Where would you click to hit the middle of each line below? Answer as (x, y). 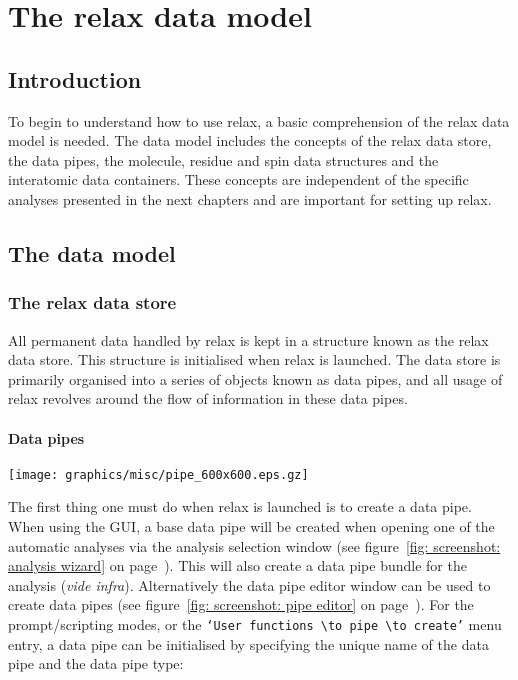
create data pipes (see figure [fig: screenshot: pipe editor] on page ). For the (241, 604)
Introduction (75, 78)
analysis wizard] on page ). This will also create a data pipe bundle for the (237, 565)
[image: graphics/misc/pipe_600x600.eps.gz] (158, 474)
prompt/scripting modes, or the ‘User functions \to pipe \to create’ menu (255, 623)
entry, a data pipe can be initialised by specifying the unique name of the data (248, 643)
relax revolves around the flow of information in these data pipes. (208, 398)
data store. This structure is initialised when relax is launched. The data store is (254, 359)
